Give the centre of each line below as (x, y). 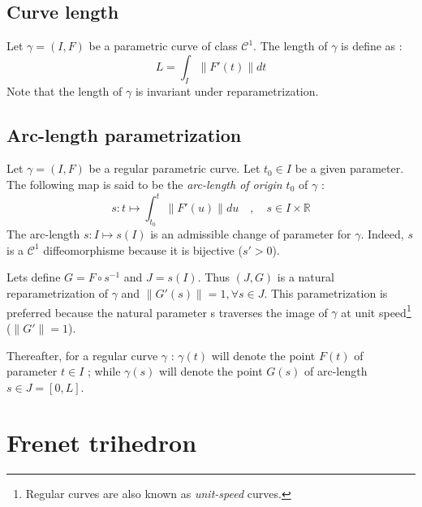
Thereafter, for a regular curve (82, 355)
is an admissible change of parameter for (251, 234)
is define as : (372, 46)
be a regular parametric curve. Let (174, 168)
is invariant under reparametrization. (227, 90)
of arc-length (336, 371)
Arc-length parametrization (124, 134)
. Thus (213, 277)
